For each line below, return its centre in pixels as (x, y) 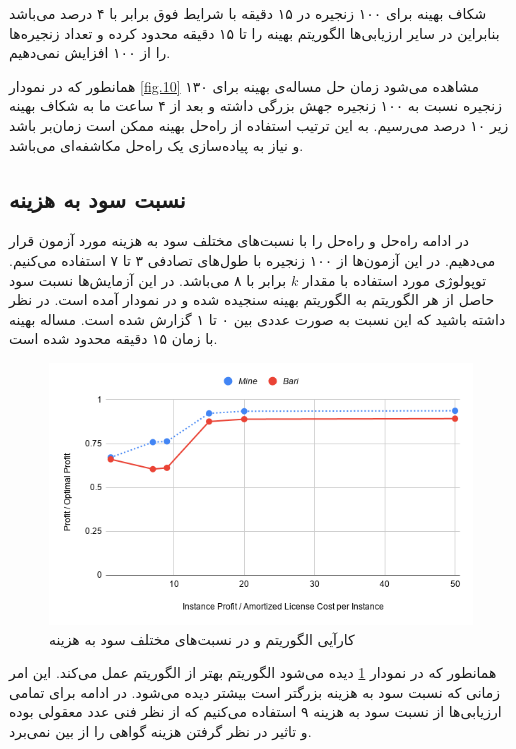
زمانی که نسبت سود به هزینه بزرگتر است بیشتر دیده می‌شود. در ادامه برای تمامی (255, 691)
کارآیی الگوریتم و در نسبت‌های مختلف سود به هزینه (202, 638)
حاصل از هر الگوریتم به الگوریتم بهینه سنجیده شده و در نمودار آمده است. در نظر (252, 299)
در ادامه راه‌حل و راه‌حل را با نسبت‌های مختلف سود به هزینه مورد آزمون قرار (239, 240)
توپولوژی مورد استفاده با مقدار (394, 279)
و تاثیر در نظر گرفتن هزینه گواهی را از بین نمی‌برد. (160, 731)
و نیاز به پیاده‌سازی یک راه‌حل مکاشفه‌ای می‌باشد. (156, 144)
